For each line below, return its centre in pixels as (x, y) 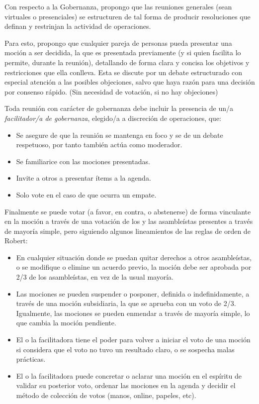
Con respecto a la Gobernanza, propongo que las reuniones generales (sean (118, 6)
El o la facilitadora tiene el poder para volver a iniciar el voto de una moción (133, 340)
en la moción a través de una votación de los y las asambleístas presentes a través (129, 221)
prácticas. (31, 359)
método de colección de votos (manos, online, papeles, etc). (106, 395)
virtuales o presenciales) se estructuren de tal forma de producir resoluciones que (128, 16)
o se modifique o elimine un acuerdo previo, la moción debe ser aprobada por (134, 267)
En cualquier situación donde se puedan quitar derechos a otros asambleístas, (134, 257)
